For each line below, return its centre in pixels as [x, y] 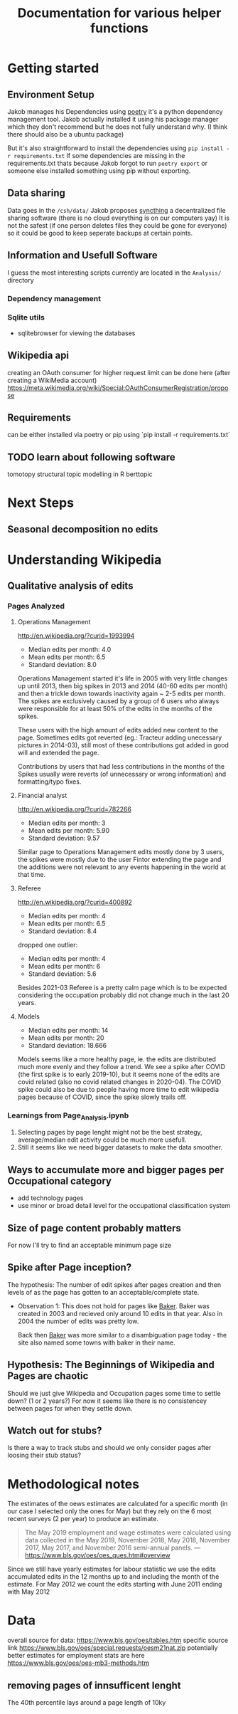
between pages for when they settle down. [70, 1408]
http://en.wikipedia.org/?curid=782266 [74, 809]
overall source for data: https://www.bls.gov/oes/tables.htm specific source [118, 1640]
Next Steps [41, 503]
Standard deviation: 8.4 [63, 931]
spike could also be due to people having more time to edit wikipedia [118, 1089]
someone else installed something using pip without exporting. [99, 171]
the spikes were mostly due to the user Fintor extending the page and [119, 859]
